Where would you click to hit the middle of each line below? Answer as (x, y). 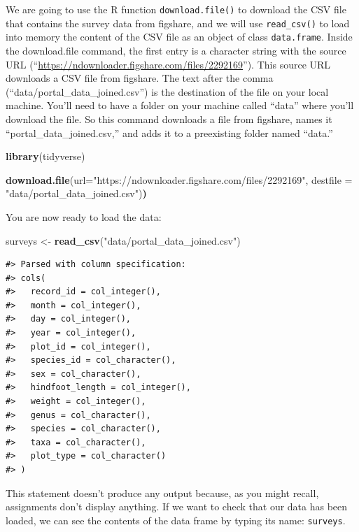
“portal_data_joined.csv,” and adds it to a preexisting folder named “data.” (169, 132)
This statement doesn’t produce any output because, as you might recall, (162, 493)
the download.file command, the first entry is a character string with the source (176, 50)
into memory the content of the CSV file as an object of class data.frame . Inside (179, 37)
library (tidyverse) (45, 156)
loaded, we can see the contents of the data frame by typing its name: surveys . (176, 520)
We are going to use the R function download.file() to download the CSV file (176, 9)
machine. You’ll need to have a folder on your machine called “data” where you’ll (180, 105)
